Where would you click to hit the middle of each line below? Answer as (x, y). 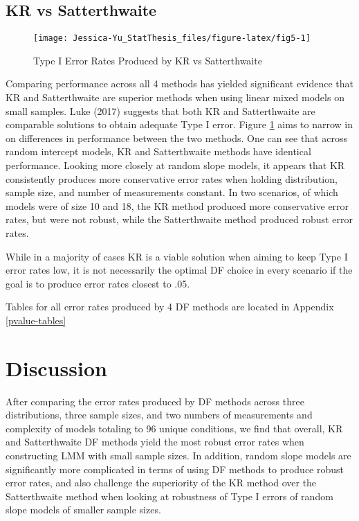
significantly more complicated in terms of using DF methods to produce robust (175, 469)
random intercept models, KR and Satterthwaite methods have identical (158, 151)
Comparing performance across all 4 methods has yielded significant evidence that (179, 83)
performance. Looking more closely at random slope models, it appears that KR (175, 165)
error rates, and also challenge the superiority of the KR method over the (161, 483)
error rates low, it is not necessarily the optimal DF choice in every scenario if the (179, 270)
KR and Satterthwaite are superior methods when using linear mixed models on (175, 97)
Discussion (56, 368)
